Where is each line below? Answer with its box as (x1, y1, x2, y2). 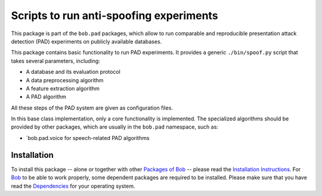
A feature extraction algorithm (26, 85, 100, 92)
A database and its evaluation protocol (26, 69, 120, 76)
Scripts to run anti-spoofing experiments (11, 9, 218, 22)
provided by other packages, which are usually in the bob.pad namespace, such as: (11, 123, 219, 130)
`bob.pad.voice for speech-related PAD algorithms (26, 134, 150, 141)
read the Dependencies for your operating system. (11, 182, 135, 189)
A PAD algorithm (26, 93, 67, 101)
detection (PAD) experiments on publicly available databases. (11, 38, 162, 45)
